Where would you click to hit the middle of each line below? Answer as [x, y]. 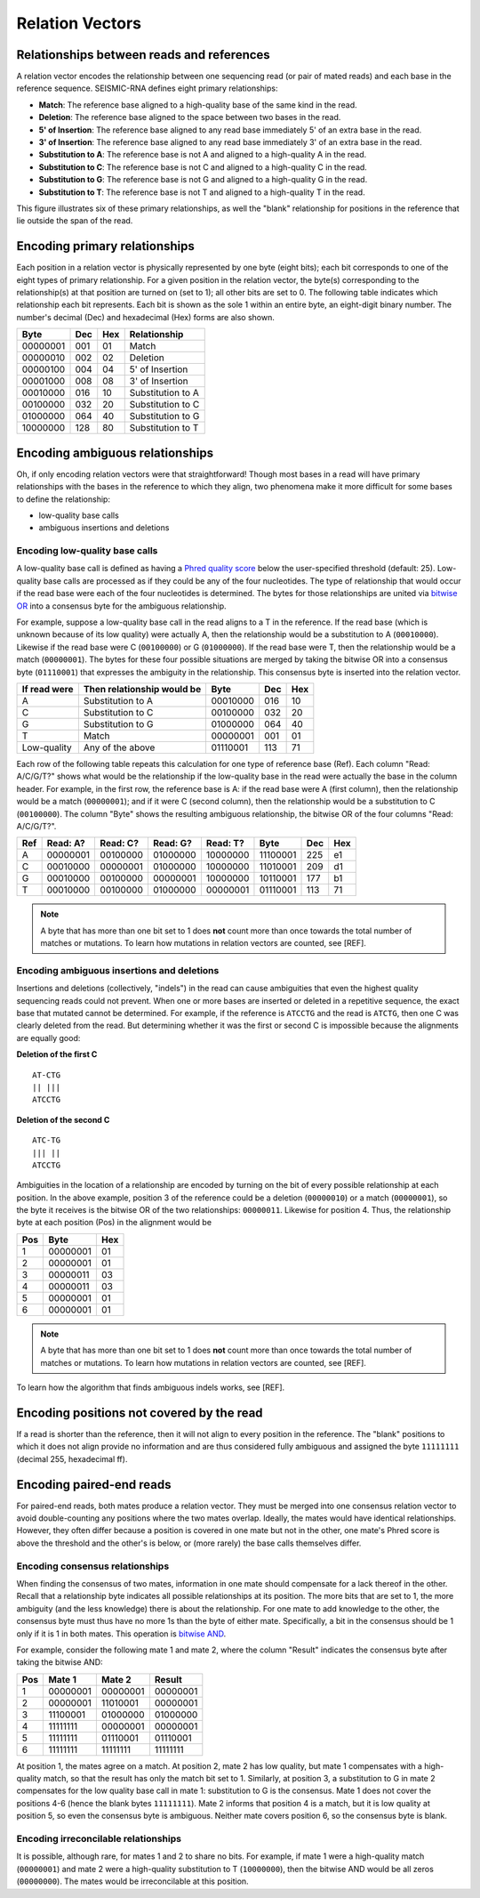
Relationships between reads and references [143, 55]
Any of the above [119, 747]
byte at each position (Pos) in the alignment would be [114, 1223]
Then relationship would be [142, 689]
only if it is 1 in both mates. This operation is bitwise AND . [121, 1634]
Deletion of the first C [57, 1054]
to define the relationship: [64, 499]
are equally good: [48, 1038]
